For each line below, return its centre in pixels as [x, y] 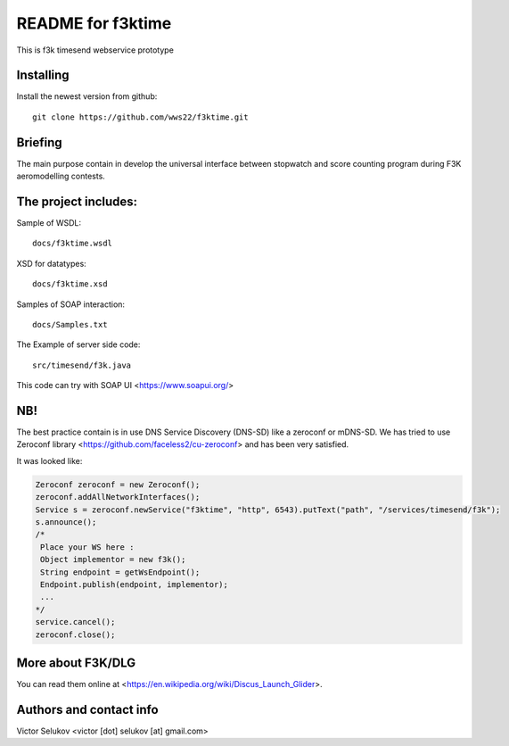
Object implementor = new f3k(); [113, 559]
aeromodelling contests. [61, 176]
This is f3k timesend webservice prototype [95, 50]
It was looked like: [49, 460]
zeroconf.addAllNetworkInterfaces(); [118, 497]
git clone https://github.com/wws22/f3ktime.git [140, 117]
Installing [43, 75]
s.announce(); [66, 522]
